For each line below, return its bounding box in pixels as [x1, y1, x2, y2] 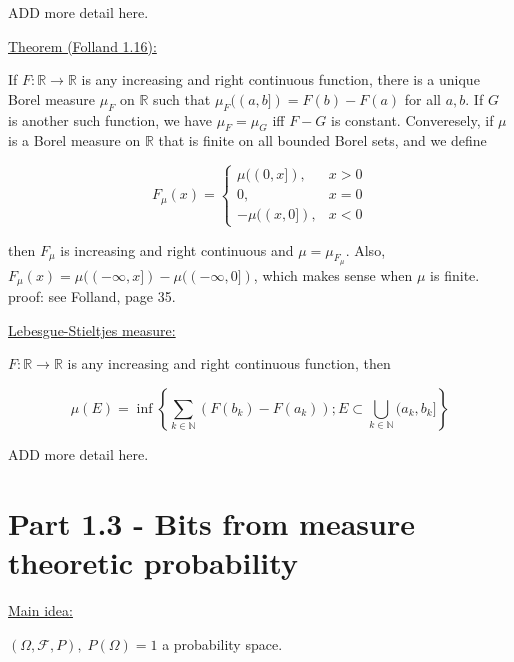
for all [404, 88, 441, 109]
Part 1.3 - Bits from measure [8, 502, 415, 543]
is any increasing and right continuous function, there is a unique [81, 69, 480, 90]
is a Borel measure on [8, 130, 141, 151]
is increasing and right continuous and [60, 239, 294, 260]
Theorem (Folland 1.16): [8, 35, 157, 56]
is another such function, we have [8, 109, 212, 130]
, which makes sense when [253, 264, 413, 285]
